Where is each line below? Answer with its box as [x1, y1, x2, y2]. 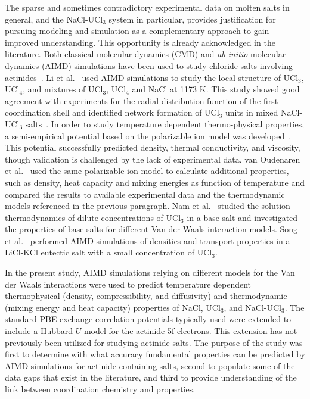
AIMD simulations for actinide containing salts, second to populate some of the [5, 359, 295, 372]
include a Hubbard [5, 325, 73, 337]
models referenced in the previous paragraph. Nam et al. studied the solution [5, 199, 290, 212]
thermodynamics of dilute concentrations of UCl [5, 211, 181, 223]
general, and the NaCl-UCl [5, 13, 103, 25]
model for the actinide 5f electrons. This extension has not [83, 325, 297, 337]
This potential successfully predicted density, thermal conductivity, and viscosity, [5, 141, 300, 154]
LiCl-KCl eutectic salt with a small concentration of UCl [5, 246, 212, 258]
